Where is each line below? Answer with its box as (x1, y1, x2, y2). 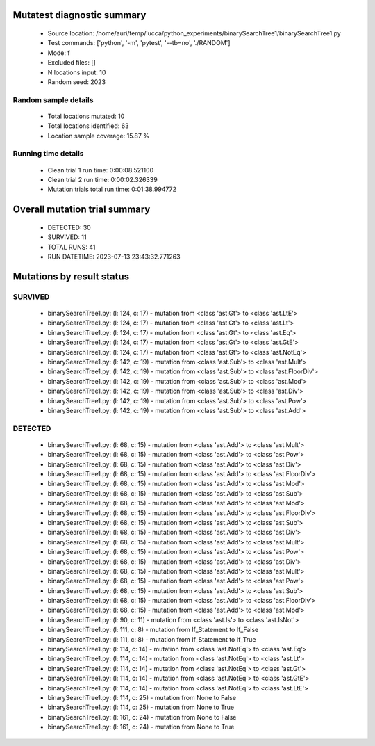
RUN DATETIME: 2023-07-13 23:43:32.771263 (47, 252, 181, 261)
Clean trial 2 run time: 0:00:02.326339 (47, 176, 158, 184)
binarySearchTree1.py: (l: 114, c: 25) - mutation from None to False (47, 694, 236, 702)
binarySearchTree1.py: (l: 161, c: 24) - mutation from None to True (47, 723, 235, 731)
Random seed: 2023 (47, 77, 106, 86)
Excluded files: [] (47, 58, 97, 67)
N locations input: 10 (47, 68, 106, 76)
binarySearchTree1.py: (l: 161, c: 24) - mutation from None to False (47, 713, 237, 721)
